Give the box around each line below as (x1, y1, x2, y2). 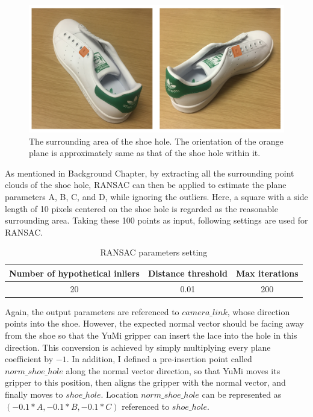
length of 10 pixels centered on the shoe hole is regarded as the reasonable (5, 202, 278, 215)
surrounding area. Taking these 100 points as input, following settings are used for (5, 214, 308, 227)
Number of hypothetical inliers (9, 266, 140, 279)
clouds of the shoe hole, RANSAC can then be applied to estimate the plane (5, 178, 287, 191)
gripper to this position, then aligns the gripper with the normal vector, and (5, 376, 286, 389)
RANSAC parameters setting (100, 246, 208, 259)
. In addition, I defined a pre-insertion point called (66, 353, 252, 365)
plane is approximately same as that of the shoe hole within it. (29, 146, 261, 159)
